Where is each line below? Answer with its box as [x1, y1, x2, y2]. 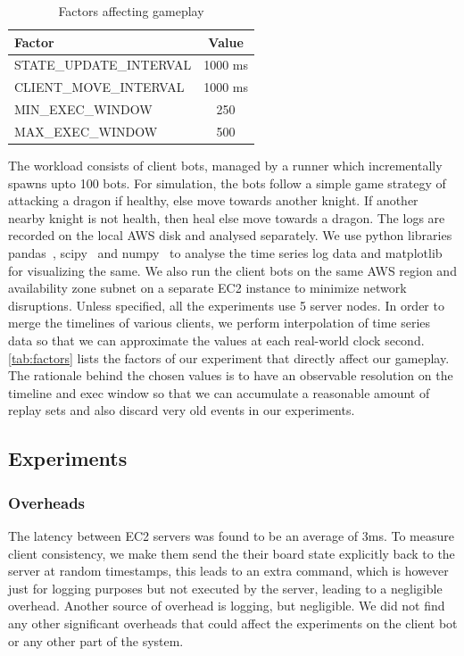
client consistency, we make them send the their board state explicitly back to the [8, 544, 455, 562]
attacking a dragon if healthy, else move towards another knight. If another [8, 191, 418, 210]
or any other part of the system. [8, 631, 184, 650]
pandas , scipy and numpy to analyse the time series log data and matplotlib [8, 244, 443, 262]
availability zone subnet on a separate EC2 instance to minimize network [8, 278, 407, 297]
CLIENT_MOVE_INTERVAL [14, 78, 185, 96]
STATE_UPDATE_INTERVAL [14, 55, 192, 74]
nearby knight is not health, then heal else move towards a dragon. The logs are [8, 208, 445, 227]
